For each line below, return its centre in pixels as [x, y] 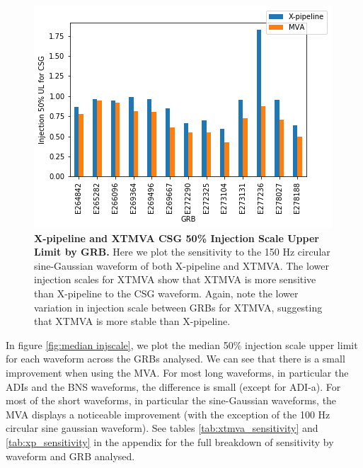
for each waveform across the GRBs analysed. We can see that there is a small [175, 359]
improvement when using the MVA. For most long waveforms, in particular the [177, 372]
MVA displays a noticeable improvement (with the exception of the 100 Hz [168, 414]
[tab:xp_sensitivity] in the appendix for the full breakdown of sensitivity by [170, 441]
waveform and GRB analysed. [70, 456]
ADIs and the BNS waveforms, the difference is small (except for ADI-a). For [173, 386]
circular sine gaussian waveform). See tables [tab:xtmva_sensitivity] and [162, 428]
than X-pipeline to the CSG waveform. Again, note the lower [166, 293]
